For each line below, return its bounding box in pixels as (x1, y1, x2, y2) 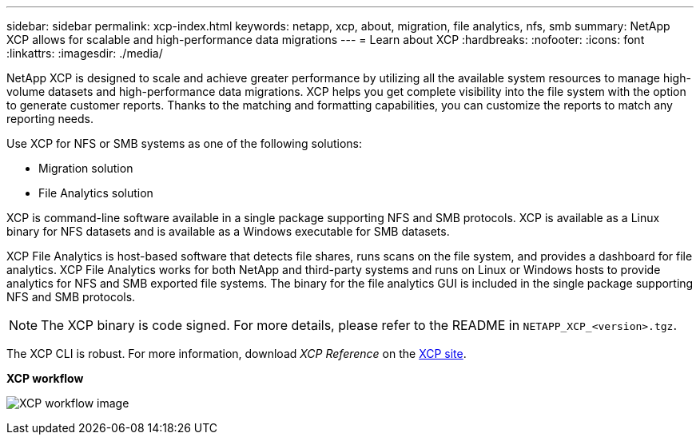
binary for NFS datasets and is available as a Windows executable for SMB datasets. (6, 224, 450, 238)
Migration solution (38, 161, 133, 175)
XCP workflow (6, 371, 84, 385)
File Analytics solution (38, 186, 153, 200)
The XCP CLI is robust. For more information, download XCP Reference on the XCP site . (6, 347, 467, 360)
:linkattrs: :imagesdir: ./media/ (6, 46, 163, 60)
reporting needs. (6, 112, 94, 125)
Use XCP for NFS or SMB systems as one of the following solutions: (6, 137, 363, 150)
